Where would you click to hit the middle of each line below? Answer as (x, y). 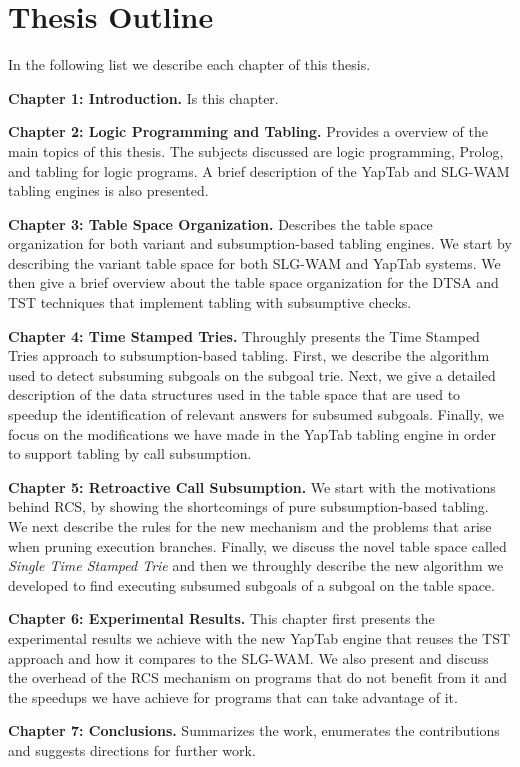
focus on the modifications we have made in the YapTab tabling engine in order (252, 433)
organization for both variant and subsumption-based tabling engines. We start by (260, 243)
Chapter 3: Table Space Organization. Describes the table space (220, 223)
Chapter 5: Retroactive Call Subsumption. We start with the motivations (252, 486)
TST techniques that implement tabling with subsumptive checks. (210, 302)
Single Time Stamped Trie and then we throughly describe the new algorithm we (256, 565)
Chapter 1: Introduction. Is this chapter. (143, 97)
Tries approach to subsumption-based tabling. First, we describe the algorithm (249, 355)
